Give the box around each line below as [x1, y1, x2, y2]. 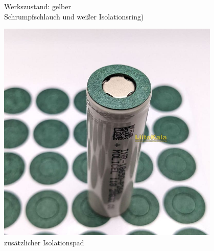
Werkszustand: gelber [4, 1, 71, 11]
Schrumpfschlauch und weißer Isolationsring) [4, 11, 144, 22]
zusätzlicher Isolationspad [4, 237, 84, 247]
